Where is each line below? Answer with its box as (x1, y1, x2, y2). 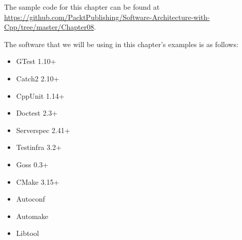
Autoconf (16, 193, 45, 204)
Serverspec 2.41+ (16, 124, 70, 135)
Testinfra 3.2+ (16, 142, 62, 152)
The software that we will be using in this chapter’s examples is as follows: (4, 38, 238, 49)
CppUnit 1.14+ (16, 90, 65, 101)
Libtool (16, 228, 39, 238)
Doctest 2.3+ (16, 107, 58, 118)
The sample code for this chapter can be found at (4, 2, 160, 12)
